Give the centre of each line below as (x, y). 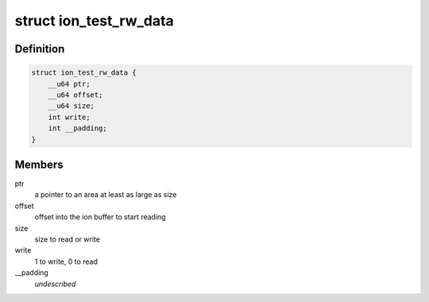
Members (39, 164)
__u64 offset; (75, 95)
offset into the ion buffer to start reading (100, 217)
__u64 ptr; (69, 84)
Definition (40, 49)
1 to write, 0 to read (66, 261)
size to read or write (68, 239)
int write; (69, 117)
